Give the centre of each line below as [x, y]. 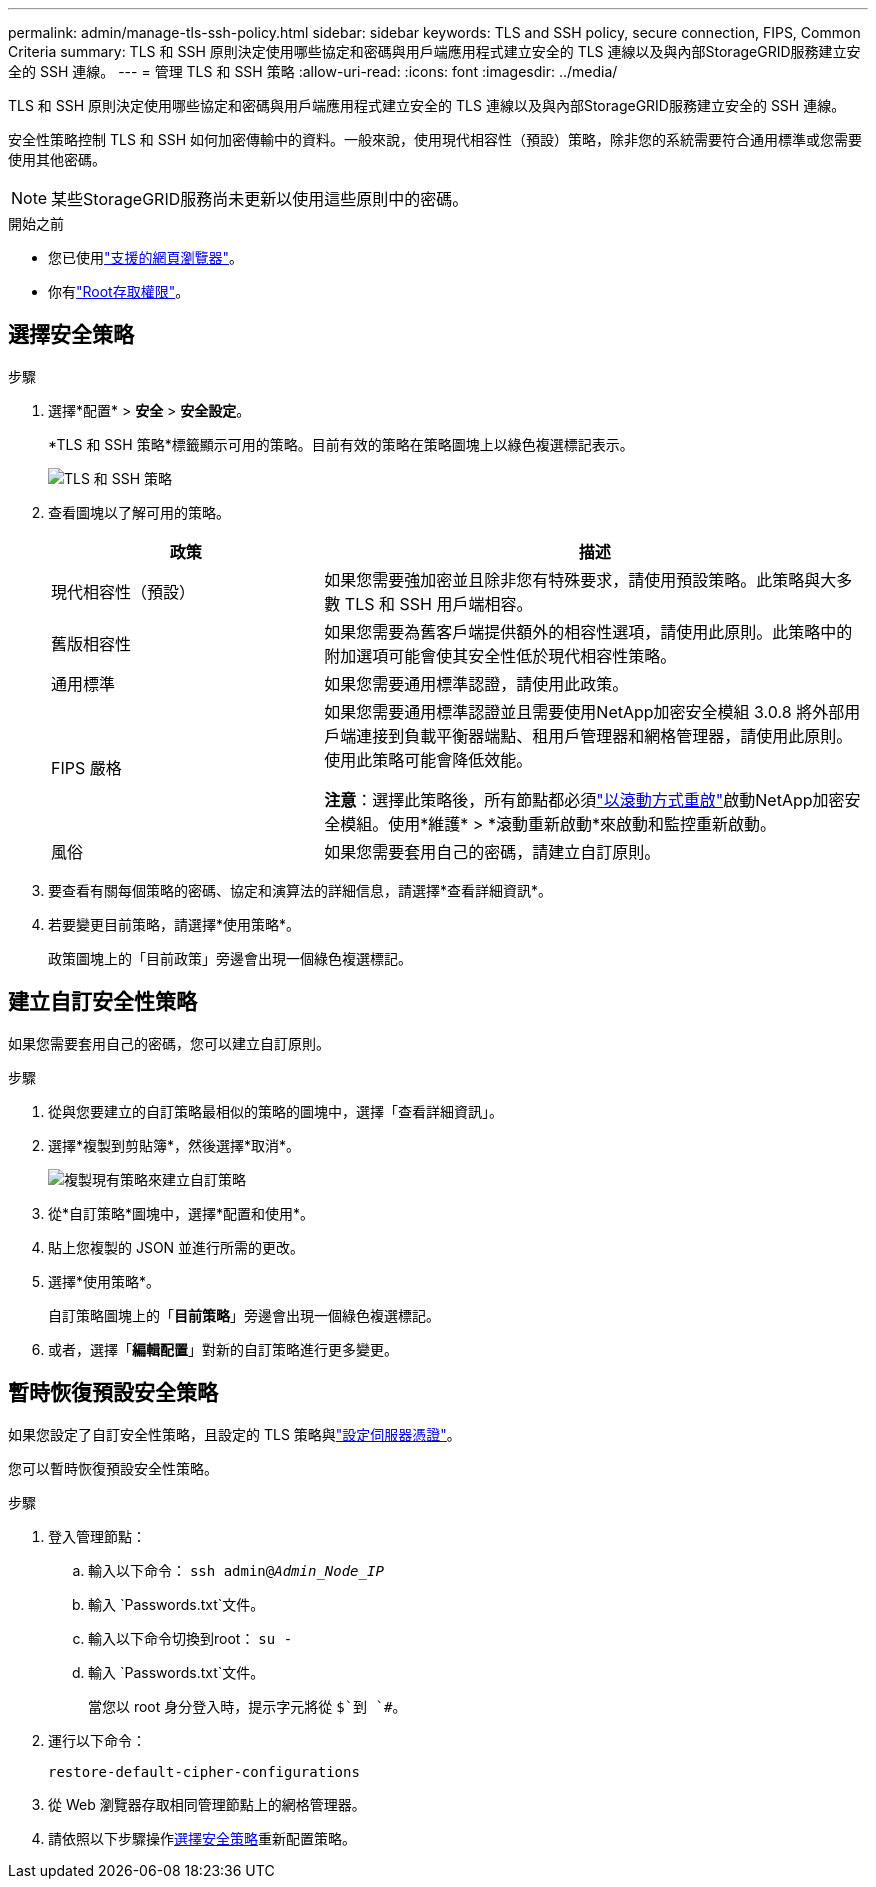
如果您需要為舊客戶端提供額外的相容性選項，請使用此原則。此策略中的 [588, 631]
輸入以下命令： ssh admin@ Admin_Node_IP [236, 1570]
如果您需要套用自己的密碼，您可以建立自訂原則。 [169, 1043]
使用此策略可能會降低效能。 [428, 759]
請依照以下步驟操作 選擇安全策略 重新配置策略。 [202, 1838]
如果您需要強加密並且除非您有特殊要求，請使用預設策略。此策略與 [572, 579]
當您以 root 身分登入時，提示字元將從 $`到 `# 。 [247, 1706]
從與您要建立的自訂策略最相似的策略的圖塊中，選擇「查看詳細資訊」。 [275, 1111]
